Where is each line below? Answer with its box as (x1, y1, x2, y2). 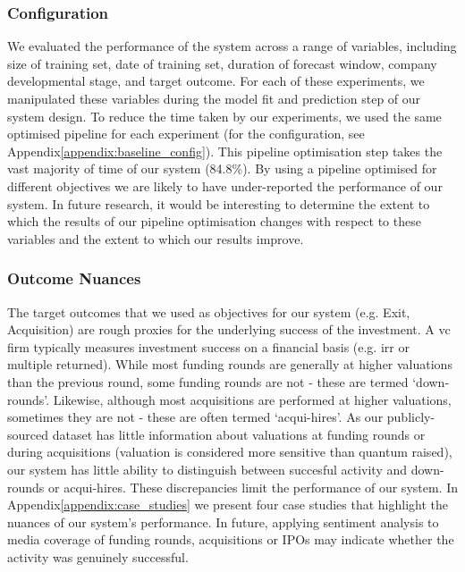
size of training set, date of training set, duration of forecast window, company (7, 54, 437, 72)
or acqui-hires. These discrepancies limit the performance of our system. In (48, 477, 459, 496)
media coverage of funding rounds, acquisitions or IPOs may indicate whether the (7, 530, 454, 549)
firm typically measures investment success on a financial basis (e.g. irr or (7, 337, 410, 356)
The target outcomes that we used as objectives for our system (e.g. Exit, (7, 302, 410, 321)
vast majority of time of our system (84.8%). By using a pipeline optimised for (7, 159, 437, 178)
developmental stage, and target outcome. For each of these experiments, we (7, 71, 425, 90)
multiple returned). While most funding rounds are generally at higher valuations (7, 355, 452, 374)
